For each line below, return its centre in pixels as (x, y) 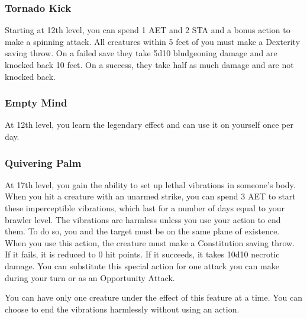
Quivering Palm (43, 162)
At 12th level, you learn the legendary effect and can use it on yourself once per (149, 125)
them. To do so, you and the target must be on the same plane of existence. (142, 231)
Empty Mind (36, 103)
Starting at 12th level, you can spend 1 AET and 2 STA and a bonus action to (148, 30)
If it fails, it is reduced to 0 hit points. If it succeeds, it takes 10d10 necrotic (142, 254)
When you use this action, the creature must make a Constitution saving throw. (150, 242)
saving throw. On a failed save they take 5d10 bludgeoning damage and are (141, 53)
